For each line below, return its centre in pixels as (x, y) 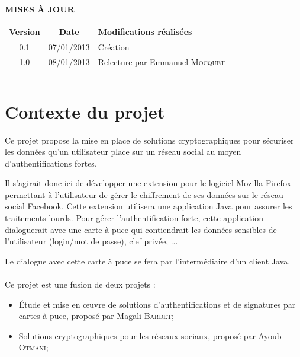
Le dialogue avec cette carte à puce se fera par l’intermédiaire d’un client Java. (148, 261)
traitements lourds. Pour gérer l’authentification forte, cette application (134, 218)
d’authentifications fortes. (51, 163)
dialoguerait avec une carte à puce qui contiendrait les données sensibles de (141, 229)
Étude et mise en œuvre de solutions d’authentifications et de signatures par (157, 304)
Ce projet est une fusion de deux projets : (80, 284)
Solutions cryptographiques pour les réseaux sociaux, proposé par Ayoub (150, 335)
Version (25, 32)
